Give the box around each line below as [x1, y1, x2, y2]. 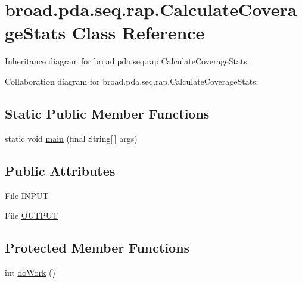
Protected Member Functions [5, 238, 190, 257]
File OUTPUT [5, 209, 58, 222]
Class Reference [71, 20, 205, 45]
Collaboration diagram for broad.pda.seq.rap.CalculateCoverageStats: [5, 74, 259, 87]
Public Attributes [5, 161, 116, 179]
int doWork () [5, 266, 55, 278]
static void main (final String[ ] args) [5, 132, 138, 144]
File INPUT [5, 189, 49, 201]
